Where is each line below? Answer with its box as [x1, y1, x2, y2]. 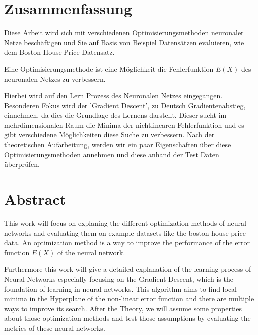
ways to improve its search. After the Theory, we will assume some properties [4, 303, 242, 313]
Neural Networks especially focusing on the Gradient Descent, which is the [4, 273, 233, 284]
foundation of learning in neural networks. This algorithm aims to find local [4, 283, 237, 294]
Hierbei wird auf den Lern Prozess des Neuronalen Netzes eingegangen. [4, 90, 223, 101]
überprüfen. [4, 159, 40, 170]
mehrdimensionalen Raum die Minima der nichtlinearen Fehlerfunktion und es [4, 119, 244, 130]
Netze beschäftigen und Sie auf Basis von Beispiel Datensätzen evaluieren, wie [4, 37, 244, 47]
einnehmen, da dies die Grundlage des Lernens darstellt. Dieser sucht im [4, 110, 227, 120]
